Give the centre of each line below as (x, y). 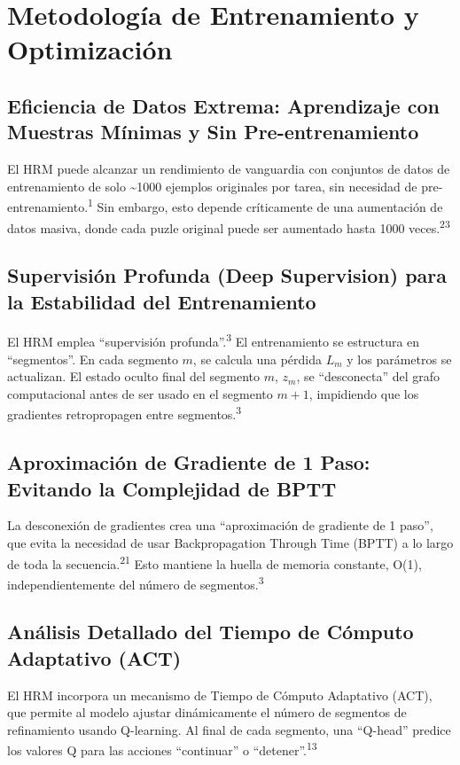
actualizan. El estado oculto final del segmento (134, 376)
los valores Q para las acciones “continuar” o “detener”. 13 (162, 749)
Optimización (90, 49)
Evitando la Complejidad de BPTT (172, 488)
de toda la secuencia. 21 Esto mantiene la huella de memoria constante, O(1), (214, 562)
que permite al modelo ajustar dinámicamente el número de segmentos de (207, 712)
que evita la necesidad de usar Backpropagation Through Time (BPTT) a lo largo (230, 542)
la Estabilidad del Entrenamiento (162, 301)
